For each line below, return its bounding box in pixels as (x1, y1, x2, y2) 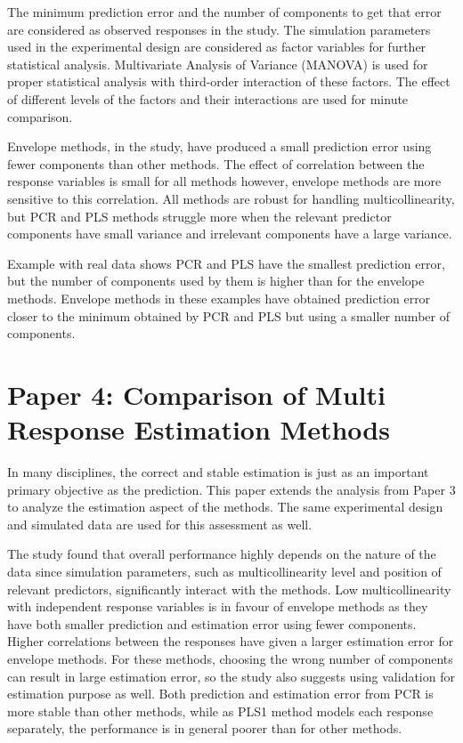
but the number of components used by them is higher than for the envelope (7, 271, 425, 290)
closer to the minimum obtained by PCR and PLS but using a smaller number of (7, 306, 450, 325)
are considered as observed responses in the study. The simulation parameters (7, 20, 431, 38)
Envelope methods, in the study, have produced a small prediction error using (7, 137, 432, 156)
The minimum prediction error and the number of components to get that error (7, 3, 442, 20)
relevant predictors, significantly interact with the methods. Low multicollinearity (7, 579, 451, 598)
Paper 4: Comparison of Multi (7, 376, 386, 412)
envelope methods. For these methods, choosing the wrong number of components (7, 649, 453, 667)
